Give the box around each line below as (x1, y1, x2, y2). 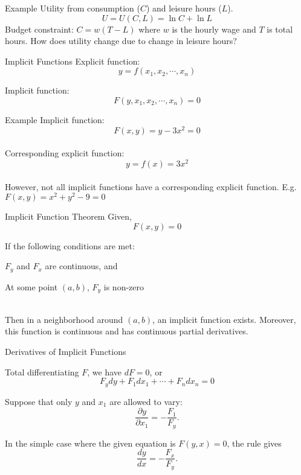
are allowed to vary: (109, 395, 183, 407)
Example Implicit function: (5, 113, 105, 126)
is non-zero (103, 280, 144, 293)
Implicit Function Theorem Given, (5, 210, 132, 223)
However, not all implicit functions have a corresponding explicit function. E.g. (5, 180, 297, 193)
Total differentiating (5, 365, 79, 378)
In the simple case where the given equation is (5, 436, 176, 449)
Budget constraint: (5, 22, 74, 35)
